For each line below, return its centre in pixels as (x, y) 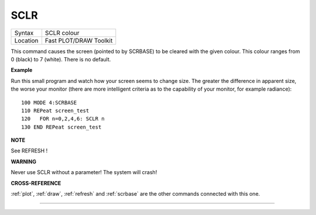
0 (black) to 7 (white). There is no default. (61, 59)
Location (26, 40)
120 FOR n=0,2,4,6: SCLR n (63, 119)
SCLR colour (62, 33)
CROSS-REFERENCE (36, 183)
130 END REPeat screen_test (61, 127)
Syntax (24, 33)
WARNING (23, 161)
